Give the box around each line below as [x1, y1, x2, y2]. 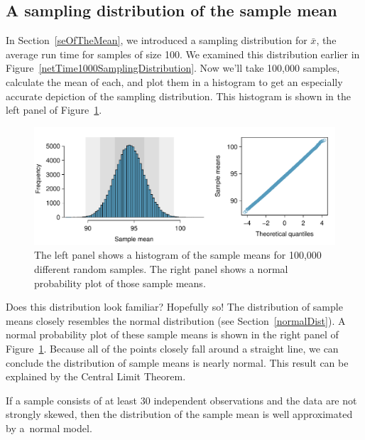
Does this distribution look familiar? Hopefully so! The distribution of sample [6, 299, 343, 314]
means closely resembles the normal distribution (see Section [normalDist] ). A [6, 313, 346, 328]
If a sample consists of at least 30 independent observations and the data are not [6, 392, 357, 407]
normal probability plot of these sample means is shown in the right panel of [6, 327, 339, 342]
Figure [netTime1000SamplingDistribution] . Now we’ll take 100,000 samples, [6, 60, 340, 75]
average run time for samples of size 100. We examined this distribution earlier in [6, 46, 360, 61]
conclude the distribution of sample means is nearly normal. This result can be [6, 355, 349, 370]
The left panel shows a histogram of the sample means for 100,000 [34, 247, 322, 262]
